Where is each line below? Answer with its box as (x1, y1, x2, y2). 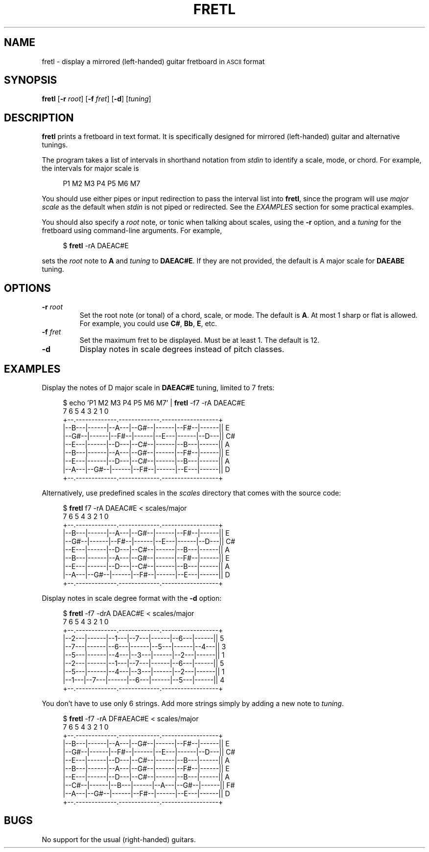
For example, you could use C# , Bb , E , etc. (79, 319, 217, 328)
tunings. (42, 141, 68, 149)
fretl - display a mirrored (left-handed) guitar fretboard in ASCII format (42, 57, 265, 66)
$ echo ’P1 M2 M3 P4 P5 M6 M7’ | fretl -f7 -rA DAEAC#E (63, 398, 245, 407)
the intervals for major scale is (42, 164, 139, 173)
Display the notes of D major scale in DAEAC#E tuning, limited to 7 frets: (42, 383, 275, 392)
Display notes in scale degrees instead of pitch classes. (79, 344, 285, 355)
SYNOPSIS (4, 74, 57, 87)
